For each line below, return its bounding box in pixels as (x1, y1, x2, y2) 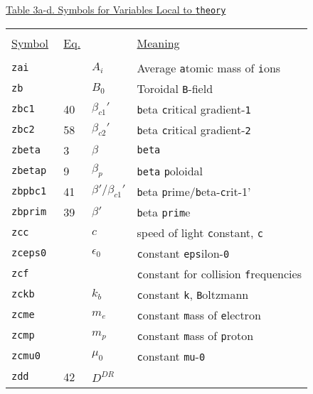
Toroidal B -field (137, 80, 213, 97)
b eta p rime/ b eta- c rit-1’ (137, 182, 251, 199)
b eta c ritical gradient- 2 (137, 121, 251, 138)
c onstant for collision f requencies (137, 265, 302, 282)
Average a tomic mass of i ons (137, 59, 281, 76)
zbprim (11, 206, 47, 218)
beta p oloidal (137, 162, 203, 179)
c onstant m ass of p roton (137, 327, 254, 344)
